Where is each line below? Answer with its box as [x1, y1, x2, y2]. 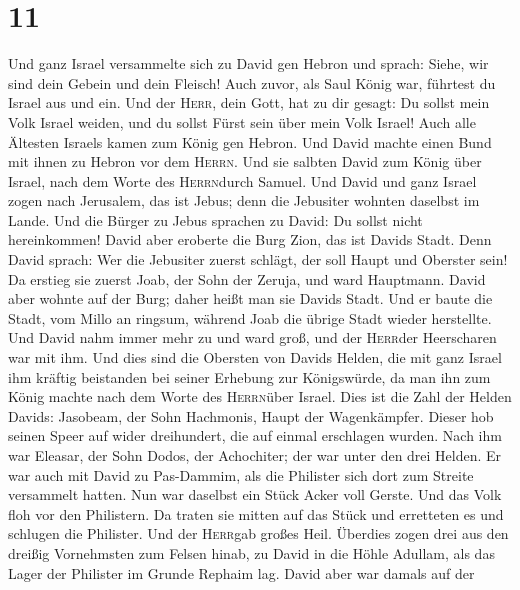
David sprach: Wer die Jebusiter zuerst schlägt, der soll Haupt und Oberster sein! [8, 249, 508, 270]
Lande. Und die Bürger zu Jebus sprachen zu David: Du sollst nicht [8, 209, 423, 230]
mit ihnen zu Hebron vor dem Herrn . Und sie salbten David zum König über [8, 151, 482, 172]
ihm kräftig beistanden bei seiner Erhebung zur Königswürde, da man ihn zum [8, 366, 491, 387]
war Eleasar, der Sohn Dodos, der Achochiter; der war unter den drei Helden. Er [8, 445, 502, 465]
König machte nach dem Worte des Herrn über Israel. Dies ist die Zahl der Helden [8, 386, 512, 407]
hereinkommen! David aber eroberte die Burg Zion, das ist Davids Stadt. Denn [8, 229, 492, 250]
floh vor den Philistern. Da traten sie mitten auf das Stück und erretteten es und [8, 503, 504, 524]
